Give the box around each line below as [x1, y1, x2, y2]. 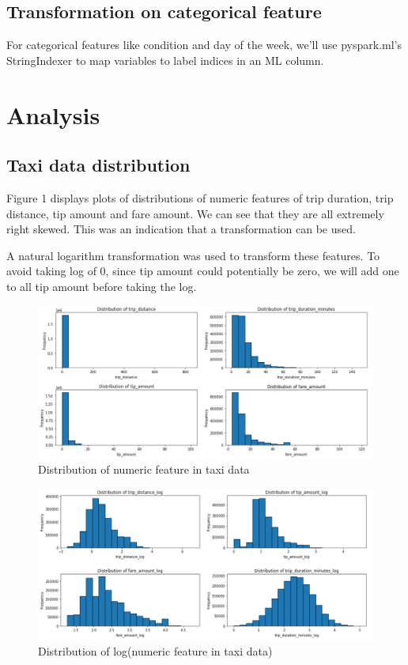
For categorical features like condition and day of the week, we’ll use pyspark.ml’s [6, 36, 402, 53]
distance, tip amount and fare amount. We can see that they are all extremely [6, 205, 384, 221]
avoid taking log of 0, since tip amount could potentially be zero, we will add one [6, 263, 399, 279]
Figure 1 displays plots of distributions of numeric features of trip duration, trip [6, 189, 394, 206]
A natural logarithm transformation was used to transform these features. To [6, 247, 380, 263]
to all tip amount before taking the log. [6, 278, 197, 294]
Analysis [6, 98, 100, 130]
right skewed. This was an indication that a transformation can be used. [6, 221, 356, 237]
